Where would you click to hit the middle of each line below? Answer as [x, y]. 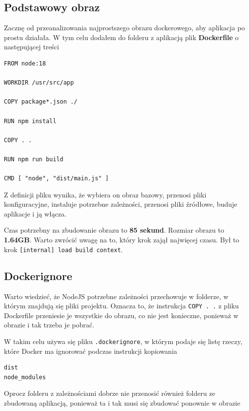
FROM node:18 [25, 63]
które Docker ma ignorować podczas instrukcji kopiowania [91, 351]
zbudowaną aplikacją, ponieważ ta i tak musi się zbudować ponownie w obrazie [122, 403]
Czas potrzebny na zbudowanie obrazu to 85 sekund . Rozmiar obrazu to [114, 230]
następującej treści [31, 47]
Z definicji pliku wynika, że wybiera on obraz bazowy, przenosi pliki [105, 194]
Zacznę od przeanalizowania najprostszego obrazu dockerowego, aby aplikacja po [124, 28]
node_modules [25, 377]
